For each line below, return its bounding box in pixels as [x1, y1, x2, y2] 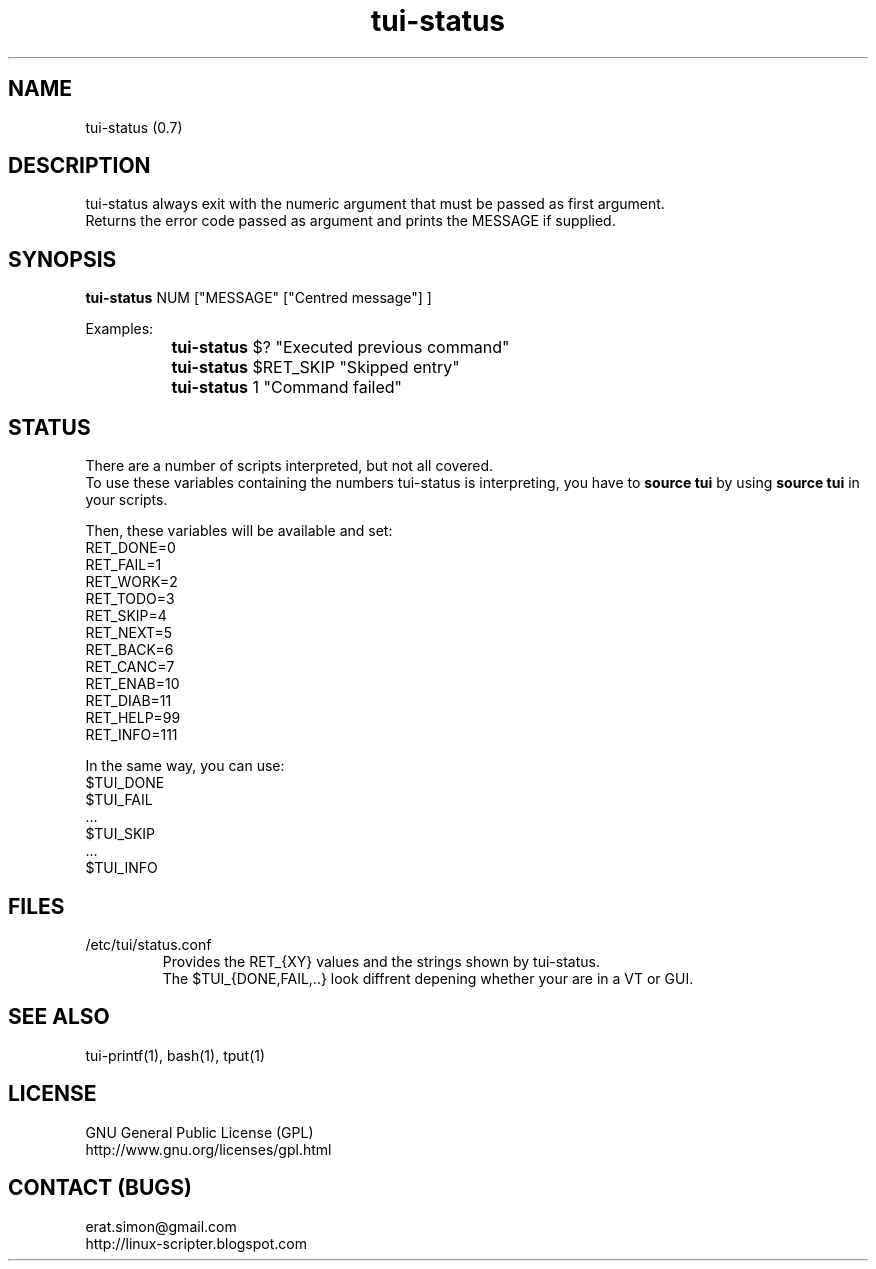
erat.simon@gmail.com [85, 1217, 237, 1235]
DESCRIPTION [8, 153, 151, 179]
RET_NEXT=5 [85, 624, 173, 642]
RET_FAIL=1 [85, 556, 162, 574]
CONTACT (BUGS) [8, 1175, 192, 1201]
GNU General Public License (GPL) [85, 1123, 314, 1141]
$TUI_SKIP [85, 825, 155, 843]
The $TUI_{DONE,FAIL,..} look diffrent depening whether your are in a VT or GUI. [162, 969, 694, 987]
